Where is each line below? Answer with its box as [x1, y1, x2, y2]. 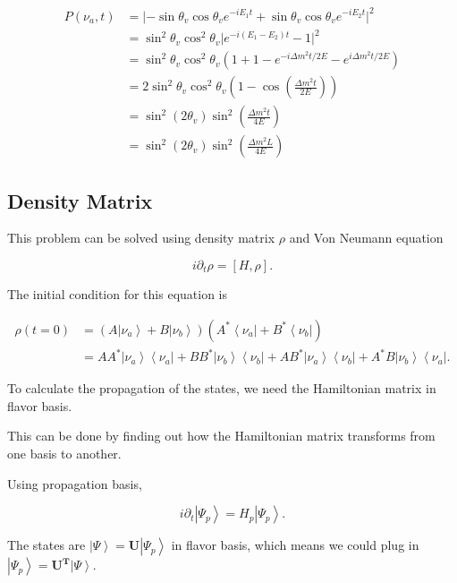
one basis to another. [7, 443, 122, 462]
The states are [7, 536, 86, 554]
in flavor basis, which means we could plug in [171, 536, 419, 554]
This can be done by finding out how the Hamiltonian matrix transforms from [7, 426, 436, 445]
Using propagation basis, [7, 474, 142, 493]
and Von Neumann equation [289, 228, 444, 247]
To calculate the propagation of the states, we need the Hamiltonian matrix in [7, 379, 436, 398]
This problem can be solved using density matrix [7, 228, 275, 247]
